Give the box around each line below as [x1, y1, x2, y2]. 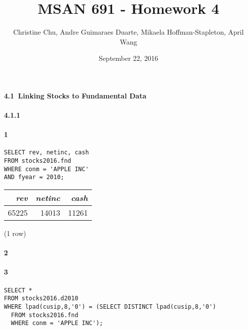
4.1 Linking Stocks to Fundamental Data [4, 90, 147, 100]
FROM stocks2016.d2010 [4, 295, 79, 302]
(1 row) [4, 228, 26, 238]
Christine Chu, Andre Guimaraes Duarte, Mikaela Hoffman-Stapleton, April [13, 27, 244, 37]
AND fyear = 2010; [4, 174, 64, 181]
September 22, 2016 [99, 53, 158, 63]
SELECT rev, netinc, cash [4, 149, 89, 156]
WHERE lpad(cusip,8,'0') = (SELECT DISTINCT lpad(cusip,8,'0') [4, 303, 216, 310]
